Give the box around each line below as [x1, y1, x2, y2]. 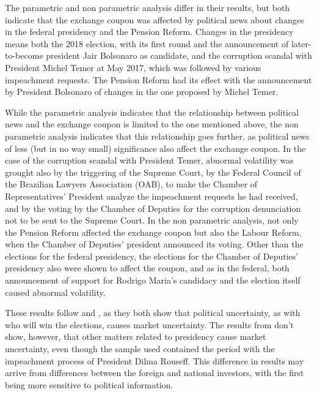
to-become [5, 49, 43, 62]
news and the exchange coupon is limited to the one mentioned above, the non [5, 118, 299, 130]
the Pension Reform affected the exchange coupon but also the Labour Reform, [5, 225, 302, 238]
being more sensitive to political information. [5, 378, 173, 391]
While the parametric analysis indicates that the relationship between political [5, 105, 299, 118]
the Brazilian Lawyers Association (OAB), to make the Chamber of [5, 178, 258, 190]
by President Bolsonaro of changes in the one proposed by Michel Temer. [5, 85, 279, 98]
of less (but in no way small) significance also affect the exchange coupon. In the [5, 141, 306, 154]
